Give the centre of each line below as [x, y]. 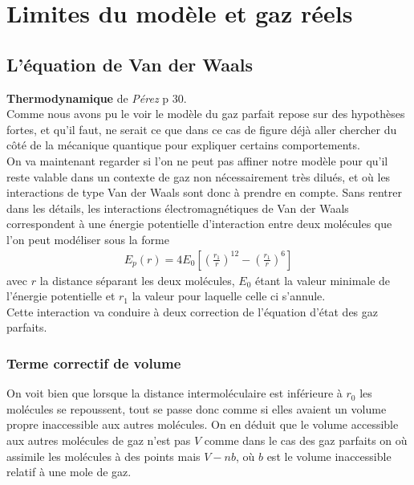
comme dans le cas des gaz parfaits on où [306, 440]
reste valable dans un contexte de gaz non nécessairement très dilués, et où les [199, 176]
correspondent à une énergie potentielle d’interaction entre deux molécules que [199, 224]
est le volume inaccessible [329, 456]
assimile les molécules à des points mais [103, 456]
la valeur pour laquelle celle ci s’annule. [229, 296]
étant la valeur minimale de [323, 280]
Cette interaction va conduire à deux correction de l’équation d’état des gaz [192, 311]
